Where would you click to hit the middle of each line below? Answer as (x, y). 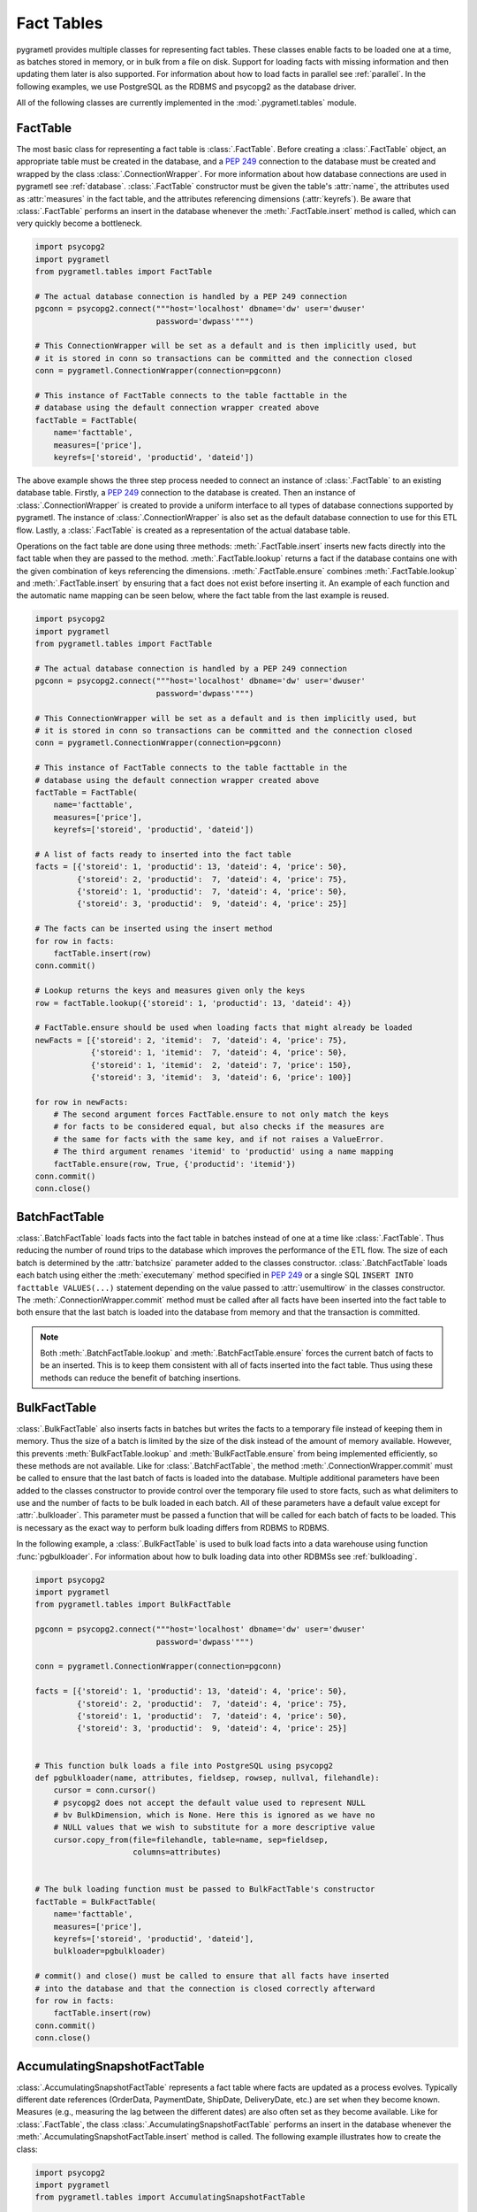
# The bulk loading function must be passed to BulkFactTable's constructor (205, 1889)
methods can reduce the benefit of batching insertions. (140, 1378)
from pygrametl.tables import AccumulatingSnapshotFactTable (170, 2197)
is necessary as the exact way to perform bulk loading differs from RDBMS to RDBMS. (173, 1527)
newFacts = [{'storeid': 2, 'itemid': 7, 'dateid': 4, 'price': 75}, (191, 1040)
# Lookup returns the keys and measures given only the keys (170, 991)
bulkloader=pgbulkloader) (110, 1951)
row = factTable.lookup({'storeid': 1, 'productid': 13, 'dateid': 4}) (193, 1003)
